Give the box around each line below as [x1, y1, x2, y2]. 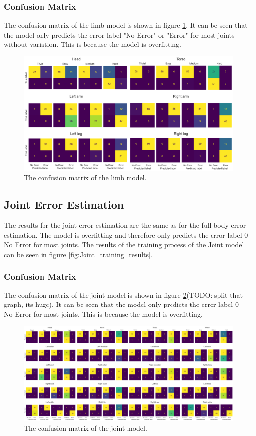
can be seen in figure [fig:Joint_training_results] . [4, 249, 153, 260]
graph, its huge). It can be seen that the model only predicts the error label [4, 299, 233, 309]
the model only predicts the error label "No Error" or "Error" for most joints [4, 29, 235, 40]
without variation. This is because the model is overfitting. [4, 39, 181, 49]
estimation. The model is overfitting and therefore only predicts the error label [4, 229, 242, 240]
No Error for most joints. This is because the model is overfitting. [4, 309, 203, 319]
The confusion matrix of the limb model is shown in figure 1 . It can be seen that [4, 20, 248, 30]
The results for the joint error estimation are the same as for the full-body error [4, 220, 246, 230]
